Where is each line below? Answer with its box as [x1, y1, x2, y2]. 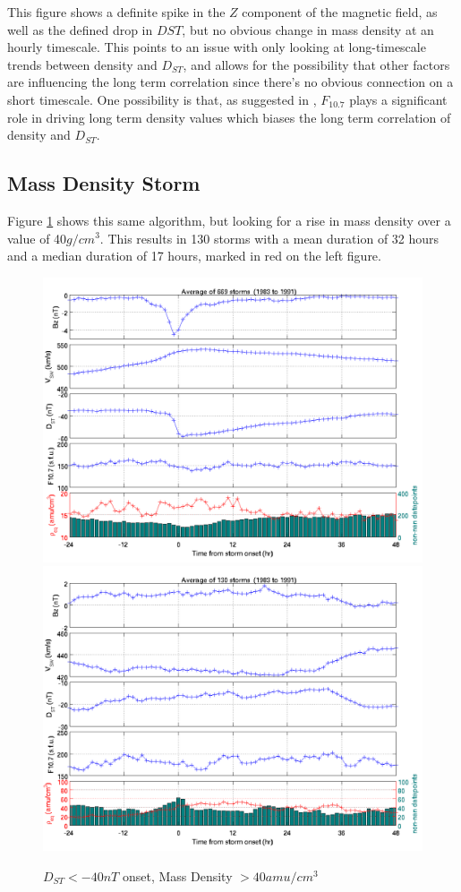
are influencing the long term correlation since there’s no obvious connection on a [7, 73, 454, 91]
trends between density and [7, 55, 158, 73]
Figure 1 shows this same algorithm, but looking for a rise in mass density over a [7, 210, 451, 229]
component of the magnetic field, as [242, 3, 438, 21]
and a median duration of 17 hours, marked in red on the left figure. [7, 246, 381, 265]
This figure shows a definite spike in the [7, 3, 226, 21]
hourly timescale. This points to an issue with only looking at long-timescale [7, 38, 426, 56]
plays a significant [349, 90, 448, 108]
